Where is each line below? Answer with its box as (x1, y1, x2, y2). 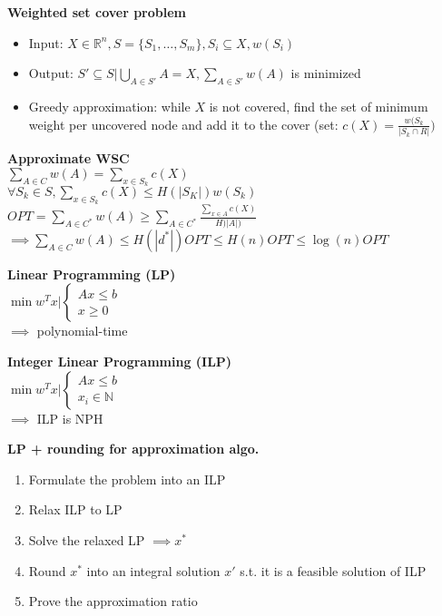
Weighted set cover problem (7, 3, 187, 21)
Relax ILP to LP (28, 500, 123, 519)
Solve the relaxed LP (28, 531, 145, 549)
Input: (28, 33, 64, 52)
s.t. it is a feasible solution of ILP (240, 561, 427, 580)
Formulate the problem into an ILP (28, 469, 226, 488)
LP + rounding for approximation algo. (7, 439, 260, 458)
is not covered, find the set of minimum (209, 96, 428, 115)
